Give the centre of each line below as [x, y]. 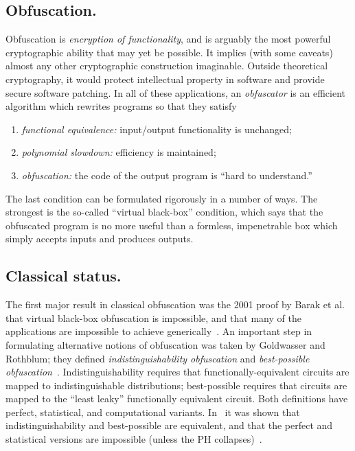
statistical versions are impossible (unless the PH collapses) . [134, 439]
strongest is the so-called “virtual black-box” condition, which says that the [164, 212]
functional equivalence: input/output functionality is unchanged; [157, 129]
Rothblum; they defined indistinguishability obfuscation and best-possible [158, 358]
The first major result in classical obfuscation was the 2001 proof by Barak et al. [175, 304]
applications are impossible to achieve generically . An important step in [159, 331]
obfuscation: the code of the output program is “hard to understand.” [167, 175]
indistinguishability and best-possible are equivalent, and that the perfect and [169, 425]
